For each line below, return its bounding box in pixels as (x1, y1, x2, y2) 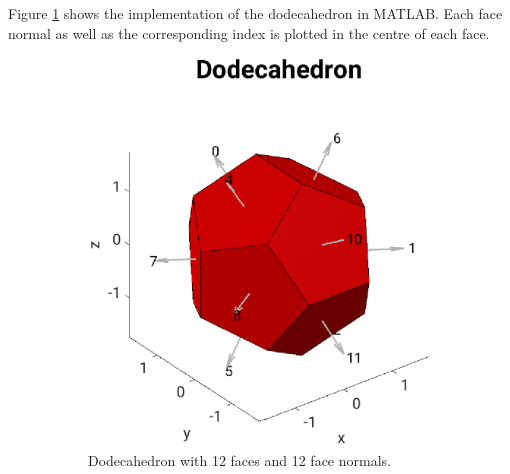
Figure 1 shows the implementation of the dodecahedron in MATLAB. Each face (8, 3, 503, 23)
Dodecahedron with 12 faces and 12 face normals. (88, 450, 391, 470)
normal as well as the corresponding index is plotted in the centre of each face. (8, 22, 490, 43)
